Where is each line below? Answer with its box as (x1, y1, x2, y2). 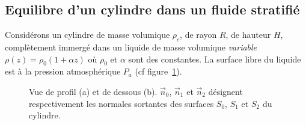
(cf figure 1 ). (135, 65, 182, 78)
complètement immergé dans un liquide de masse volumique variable (5, 41, 257, 53)
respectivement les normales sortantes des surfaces (29, 97, 214, 109)
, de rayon (180, 28, 217, 41)
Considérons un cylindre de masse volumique (5, 28, 170, 41)
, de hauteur (225, 28, 271, 41)
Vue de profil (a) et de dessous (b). (29, 85, 158, 97)
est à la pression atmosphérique (5, 65, 121, 78)
